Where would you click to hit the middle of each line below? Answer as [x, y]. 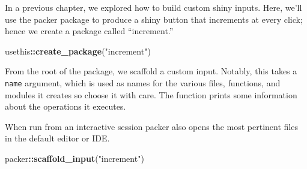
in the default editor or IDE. [57, 138]
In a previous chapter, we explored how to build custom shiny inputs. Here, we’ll [153, 7]
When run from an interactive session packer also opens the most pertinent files [151, 126]
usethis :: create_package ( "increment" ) [78, 51]
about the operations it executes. [65, 106]
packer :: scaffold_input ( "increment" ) [74, 158]
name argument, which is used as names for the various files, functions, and [143, 82]
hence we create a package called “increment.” [89, 31]
